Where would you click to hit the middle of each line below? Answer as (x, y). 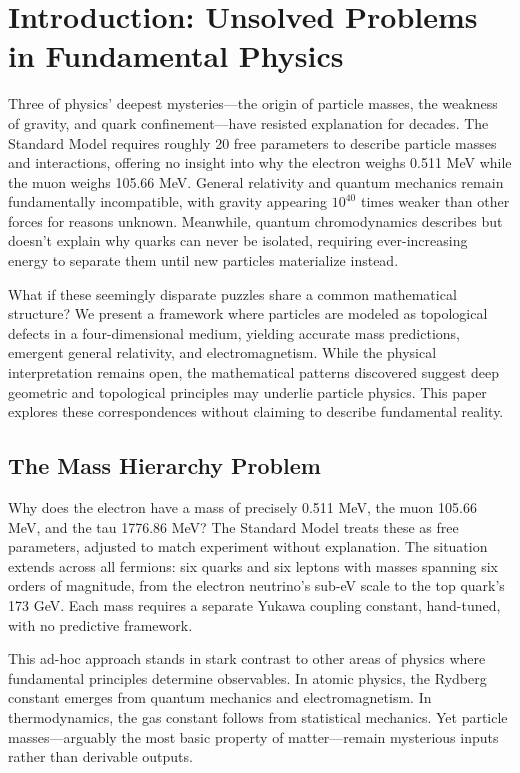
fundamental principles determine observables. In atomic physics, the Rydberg (247, 677)
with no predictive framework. (100, 624)
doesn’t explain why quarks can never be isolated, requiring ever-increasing (238, 240)
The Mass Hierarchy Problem (164, 465)
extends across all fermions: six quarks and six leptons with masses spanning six (253, 565)
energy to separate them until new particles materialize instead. (203, 260)
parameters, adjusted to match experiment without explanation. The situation (248, 546)
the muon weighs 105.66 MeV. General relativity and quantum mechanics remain (256, 181)
